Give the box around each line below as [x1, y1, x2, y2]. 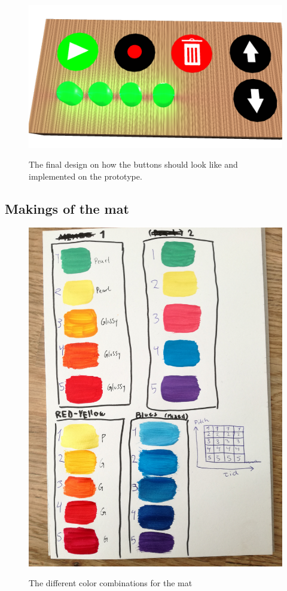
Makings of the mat [5, 199, 129, 217]
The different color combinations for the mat [29, 577, 193, 589]
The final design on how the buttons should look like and [29, 158, 238, 171]
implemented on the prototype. [29, 169, 142, 182]
